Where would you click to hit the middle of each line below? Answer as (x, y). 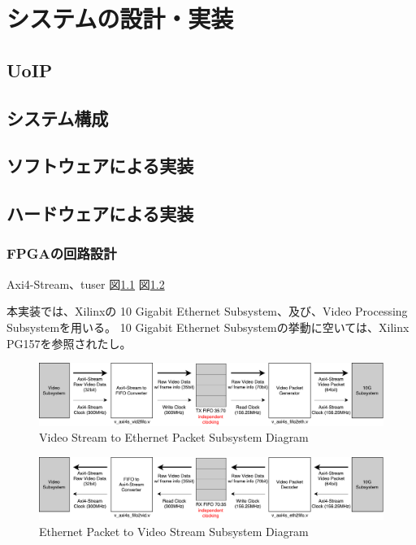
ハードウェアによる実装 (100, 214)
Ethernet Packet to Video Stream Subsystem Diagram (174, 531)
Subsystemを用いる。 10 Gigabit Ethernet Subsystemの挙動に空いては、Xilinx (208, 327)
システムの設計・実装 (120, 18)
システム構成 (58, 118)
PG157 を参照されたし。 (69, 343)
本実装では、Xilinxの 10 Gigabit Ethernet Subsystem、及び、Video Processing (207, 311)
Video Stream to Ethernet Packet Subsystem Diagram (174, 437)
